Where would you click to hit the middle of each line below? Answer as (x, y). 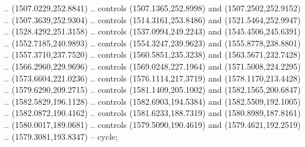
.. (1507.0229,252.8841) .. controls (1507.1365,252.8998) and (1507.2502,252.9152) (152, 8)
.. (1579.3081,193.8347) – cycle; (61, 136)
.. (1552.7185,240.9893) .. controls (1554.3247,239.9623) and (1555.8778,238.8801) (152, 43)
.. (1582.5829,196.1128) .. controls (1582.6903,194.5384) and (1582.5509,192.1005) (152, 101)
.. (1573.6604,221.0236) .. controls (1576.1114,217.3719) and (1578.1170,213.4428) (152, 78)
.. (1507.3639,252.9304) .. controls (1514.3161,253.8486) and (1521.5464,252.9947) (152, 19)
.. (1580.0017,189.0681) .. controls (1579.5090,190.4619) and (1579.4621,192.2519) (152, 124)
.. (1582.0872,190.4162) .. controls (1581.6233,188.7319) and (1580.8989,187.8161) (152, 113)
